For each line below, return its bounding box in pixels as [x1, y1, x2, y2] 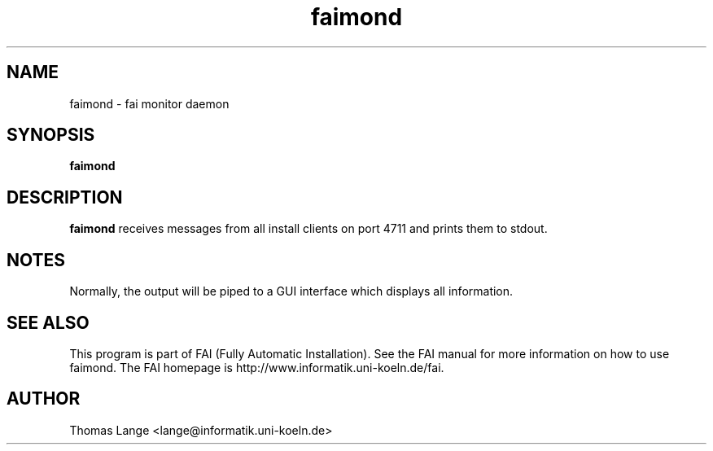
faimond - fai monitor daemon [69, 96, 230, 111]
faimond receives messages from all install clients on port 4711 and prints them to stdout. [69, 221, 548, 236]
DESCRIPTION [7, 186, 123, 208]
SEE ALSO [7, 312, 90, 333]
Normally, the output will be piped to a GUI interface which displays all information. [69, 284, 514, 299]
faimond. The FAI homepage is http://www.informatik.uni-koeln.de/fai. [69, 360, 444, 374]
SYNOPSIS [7, 125, 95, 146]
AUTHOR [7, 388, 81, 409]
